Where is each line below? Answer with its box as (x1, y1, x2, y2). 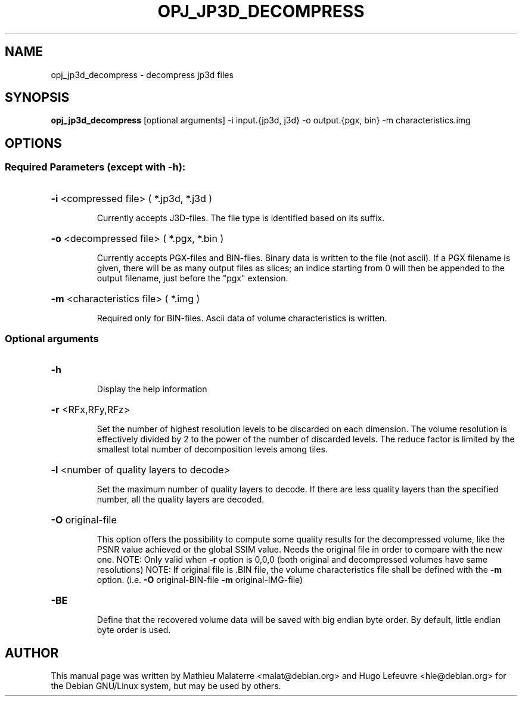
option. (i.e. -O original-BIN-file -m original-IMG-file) (97, 575, 303, 585)
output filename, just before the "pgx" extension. (97, 272, 288, 283)
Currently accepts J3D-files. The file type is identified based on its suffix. (97, 212, 385, 223)
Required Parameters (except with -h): (5, 161, 186, 173)
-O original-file (51, 514, 117, 526)
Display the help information (97, 384, 207, 395)
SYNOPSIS (5, 90, 70, 106)
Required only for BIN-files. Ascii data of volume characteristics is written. (97, 312, 387, 323)
